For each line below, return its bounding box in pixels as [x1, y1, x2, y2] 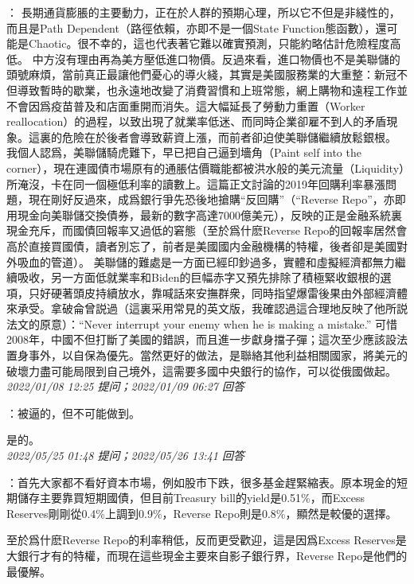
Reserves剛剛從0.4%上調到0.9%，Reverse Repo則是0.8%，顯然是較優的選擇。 [6, 504, 397, 521]
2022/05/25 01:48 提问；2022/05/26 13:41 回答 [6, 447, 244, 464]
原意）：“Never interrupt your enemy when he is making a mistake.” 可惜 [39, 315, 398, 332]
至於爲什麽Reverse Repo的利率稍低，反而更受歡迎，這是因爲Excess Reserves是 [6, 531, 407, 548]
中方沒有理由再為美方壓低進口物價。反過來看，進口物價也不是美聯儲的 [32, 50, 400, 67]
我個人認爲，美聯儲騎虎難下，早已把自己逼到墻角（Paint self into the [6, 144, 361, 161]
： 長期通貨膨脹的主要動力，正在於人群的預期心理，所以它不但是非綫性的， [6, 4, 400, 20]
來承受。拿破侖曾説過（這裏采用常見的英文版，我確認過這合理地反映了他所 [6, 300, 396, 317]
